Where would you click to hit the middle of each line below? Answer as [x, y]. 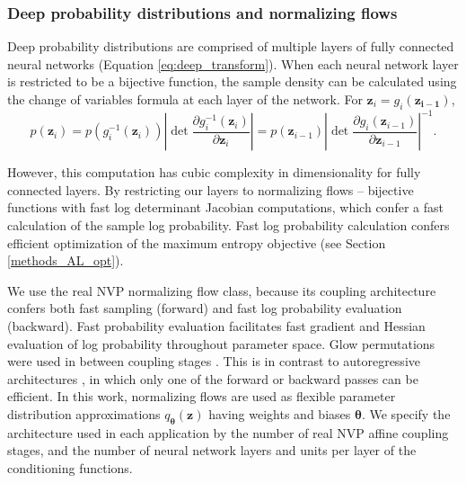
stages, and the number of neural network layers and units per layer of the [212, 450]
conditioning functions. [70, 468]
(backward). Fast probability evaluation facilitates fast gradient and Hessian [216, 326]
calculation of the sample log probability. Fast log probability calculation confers [229, 225]
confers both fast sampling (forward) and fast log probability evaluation [205, 308]
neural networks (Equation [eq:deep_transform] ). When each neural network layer [233, 63]
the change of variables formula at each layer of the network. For [185, 99]
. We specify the [406, 414]
